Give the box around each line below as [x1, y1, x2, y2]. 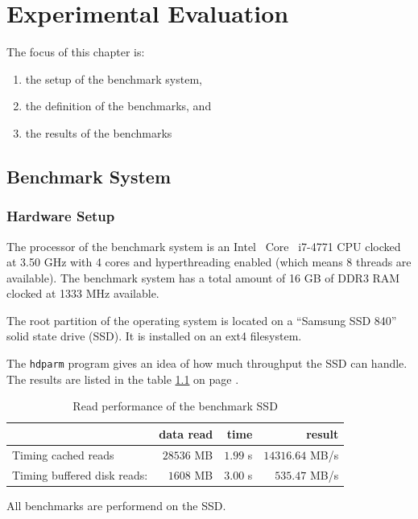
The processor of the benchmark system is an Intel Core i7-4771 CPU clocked [6, 237, 401, 254]
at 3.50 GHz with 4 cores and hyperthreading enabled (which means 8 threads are [6, 253, 412, 270]
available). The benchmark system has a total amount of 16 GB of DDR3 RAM [6, 269, 400, 286]
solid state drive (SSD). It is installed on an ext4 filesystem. [6, 327, 302, 344]
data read [159, 425, 213, 442]
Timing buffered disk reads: [12, 466, 148, 483]
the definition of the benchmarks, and [25, 97, 212, 114]
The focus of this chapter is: [6, 43, 145, 60]
